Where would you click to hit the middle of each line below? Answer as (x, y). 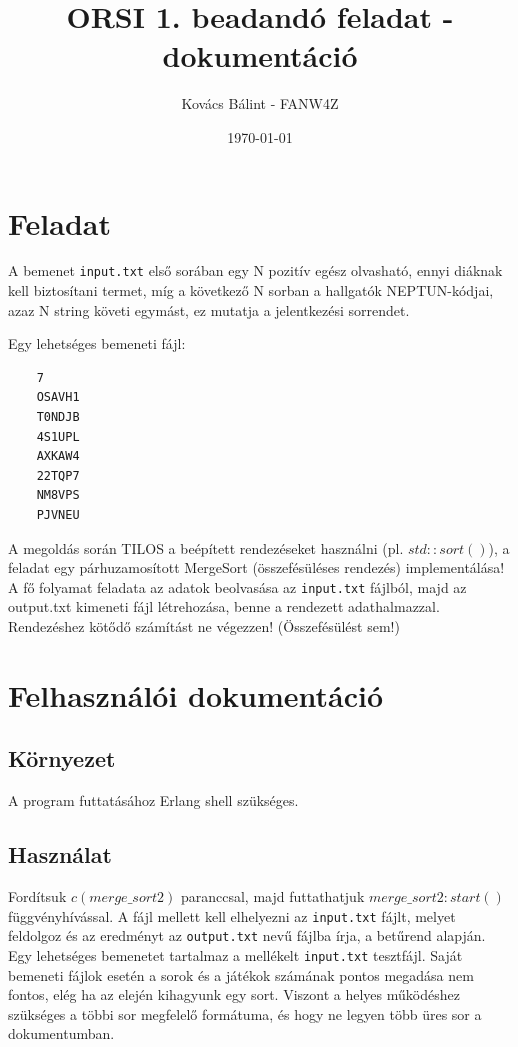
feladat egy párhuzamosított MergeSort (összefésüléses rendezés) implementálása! (256, 567)
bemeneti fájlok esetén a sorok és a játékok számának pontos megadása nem (241, 974)
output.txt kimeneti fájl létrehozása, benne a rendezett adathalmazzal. (224, 606)
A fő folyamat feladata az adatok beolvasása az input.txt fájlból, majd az (237, 586)
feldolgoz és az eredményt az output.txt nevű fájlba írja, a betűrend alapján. (247, 935)
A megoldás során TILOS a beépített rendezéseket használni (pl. (206, 547)
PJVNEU (58, 515)
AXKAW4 (58, 456)
